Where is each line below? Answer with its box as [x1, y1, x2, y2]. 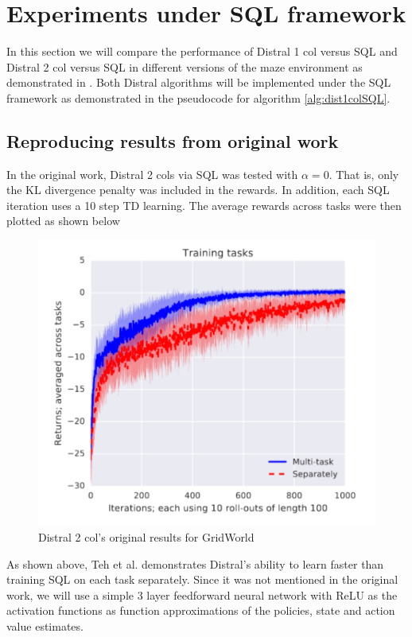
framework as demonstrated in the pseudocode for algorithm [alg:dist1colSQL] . [6, 89, 391, 106]
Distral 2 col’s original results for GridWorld [38, 529, 255, 546]
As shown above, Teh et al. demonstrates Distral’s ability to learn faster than [6, 555, 384, 572]
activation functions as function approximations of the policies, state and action [6, 602, 395, 619]
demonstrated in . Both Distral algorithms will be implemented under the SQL [6, 74, 391, 91]
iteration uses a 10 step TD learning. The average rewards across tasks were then [6, 196, 402, 213]
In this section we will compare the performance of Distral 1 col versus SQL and [6, 43, 398, 60]
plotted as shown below [6, 212, 120, 229]
